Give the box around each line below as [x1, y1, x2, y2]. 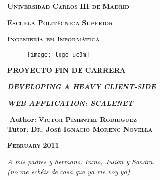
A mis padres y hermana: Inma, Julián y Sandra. [7, 157, 155, 166]
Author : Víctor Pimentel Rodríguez [9, 114, 137, 124]
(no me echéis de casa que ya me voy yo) [7, 166, 130, 176]
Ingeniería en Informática [7, 34, 100, 44]
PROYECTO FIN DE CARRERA [7, 65, 126, 75]
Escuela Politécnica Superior [7, 17, 113, 27]
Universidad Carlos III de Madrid [7, 1, 129, 11]
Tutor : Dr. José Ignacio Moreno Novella [7, 123, 153, 134]
